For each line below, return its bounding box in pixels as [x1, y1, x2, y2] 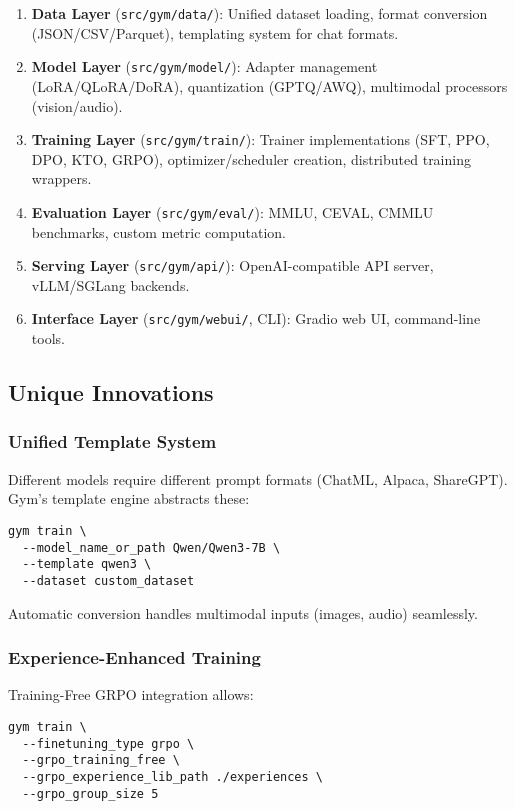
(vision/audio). [31, 95, 123, 116]
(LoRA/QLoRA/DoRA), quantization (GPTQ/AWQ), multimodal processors [31, 75, 508, 96]
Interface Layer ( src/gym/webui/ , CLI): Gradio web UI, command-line [31, 308, 481, 329]
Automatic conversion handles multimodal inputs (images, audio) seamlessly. [8, 602, 478, 623]
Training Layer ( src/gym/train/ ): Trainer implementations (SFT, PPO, [31, 129, 490, 150]
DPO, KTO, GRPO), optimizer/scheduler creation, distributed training [31, 148, 471, 169]
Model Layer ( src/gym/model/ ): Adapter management [31, 56, 378, 77]
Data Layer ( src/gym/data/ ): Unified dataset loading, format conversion [31, 3, 488, 23]
